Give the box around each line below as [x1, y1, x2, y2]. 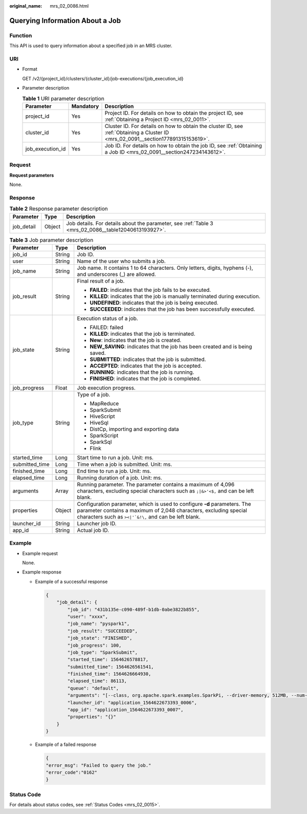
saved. [90, 349, 106, 356]
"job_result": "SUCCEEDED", [67, 628, 138, 634]
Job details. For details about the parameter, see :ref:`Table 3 [66, 220, 213, 227]
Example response [22, 569, 61, 575]
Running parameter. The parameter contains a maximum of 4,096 [77, 481, 235, 488]
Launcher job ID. [77, 520, 117, 527]
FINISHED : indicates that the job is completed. [90, 375, 202, 382]
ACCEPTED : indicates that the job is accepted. [90, 362, 202, 369]
